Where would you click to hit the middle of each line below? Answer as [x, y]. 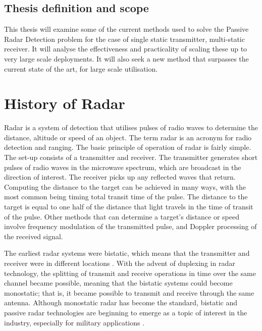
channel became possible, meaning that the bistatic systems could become [118, 283]
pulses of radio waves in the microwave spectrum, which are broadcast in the [123, 167]
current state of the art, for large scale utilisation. [81, 68]
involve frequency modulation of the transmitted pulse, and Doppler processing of [130, 226]
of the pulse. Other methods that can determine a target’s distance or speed [122, 216]
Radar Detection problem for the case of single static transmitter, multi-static [124, 39]
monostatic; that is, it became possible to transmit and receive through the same [129, 292]
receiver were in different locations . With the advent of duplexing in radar [120, 263]
